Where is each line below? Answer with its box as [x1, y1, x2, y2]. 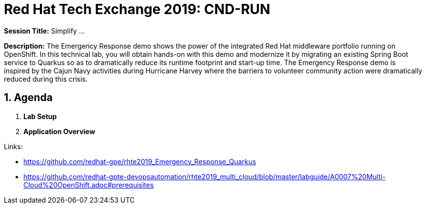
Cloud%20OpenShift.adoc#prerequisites [23, 180, 154, 189]
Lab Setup [23, 112, 57, 121]
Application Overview [23, 127, 96, 136]
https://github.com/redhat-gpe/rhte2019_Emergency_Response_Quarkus [23, 157, 256, 166]
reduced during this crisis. [4, 74, 88, 83]
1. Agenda [4, 91, 53, 104]
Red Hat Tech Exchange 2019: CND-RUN [4, 1, 271, 17]
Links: [4, 142, 23, 151]
